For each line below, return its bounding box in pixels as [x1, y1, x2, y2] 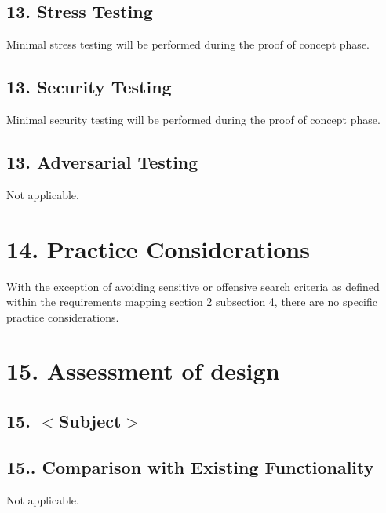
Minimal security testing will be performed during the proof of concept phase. [6, 111, 381, 127]
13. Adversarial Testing [6, 149, 198, 173]
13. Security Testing [6, 75, 172, 99]
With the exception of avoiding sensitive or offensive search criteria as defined [6, 278, 380, 294]
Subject [58, 409, 122, 433]
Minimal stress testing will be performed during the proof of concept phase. [6, 36, 370, 53]
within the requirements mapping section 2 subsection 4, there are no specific [6, 293, 378, 310]
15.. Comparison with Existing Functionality [6, 454, 374, 478]
